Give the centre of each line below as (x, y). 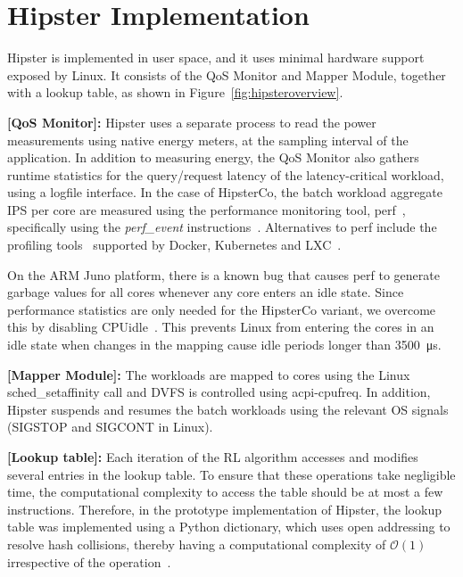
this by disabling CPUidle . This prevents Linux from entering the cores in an (221, 327)
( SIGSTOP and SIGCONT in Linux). (110, 427)
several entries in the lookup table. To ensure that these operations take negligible (231, 474)
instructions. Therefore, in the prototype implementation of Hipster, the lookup (224, 509)
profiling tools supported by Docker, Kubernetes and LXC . (174, 245)
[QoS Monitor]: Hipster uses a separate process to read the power (192, 122)
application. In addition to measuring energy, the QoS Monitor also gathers (213, 157)
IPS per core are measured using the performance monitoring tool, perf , (207, 209)
